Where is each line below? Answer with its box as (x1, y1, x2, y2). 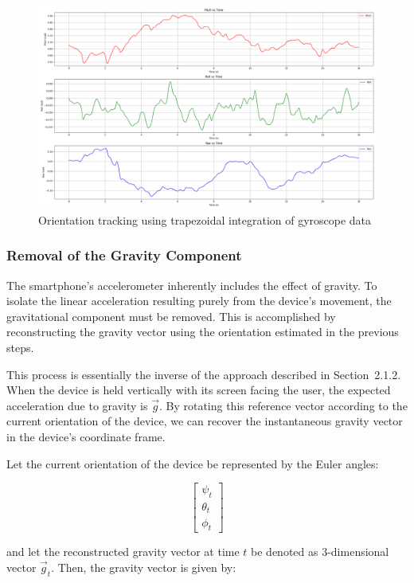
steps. (6, 339, 34, 356)
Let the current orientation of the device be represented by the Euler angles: (6, 455, 379, 471)
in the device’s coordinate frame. (6, 428, 166, 444)
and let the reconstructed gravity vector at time (6, 543, 240, 560)
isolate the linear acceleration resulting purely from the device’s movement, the (6, 292, 392, 309)
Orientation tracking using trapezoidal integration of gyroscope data (38, 211, 372, 228)
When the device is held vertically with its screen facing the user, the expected (6, 381, 391, 398)
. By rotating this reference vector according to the (158, 397, 408, 413)
